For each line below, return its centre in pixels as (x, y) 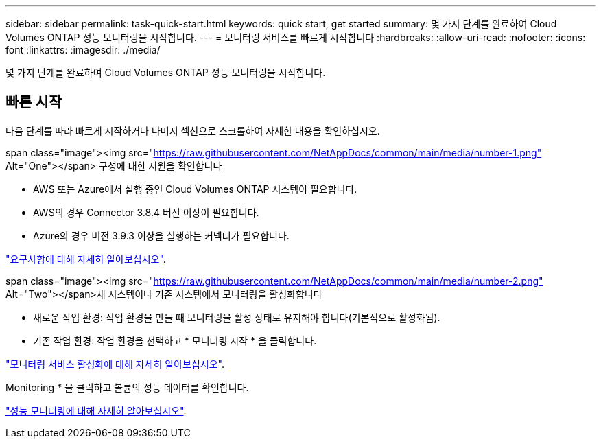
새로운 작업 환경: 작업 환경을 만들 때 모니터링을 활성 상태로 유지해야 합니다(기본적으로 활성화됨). (237, 317)
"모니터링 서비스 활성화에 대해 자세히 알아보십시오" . (115, 364)
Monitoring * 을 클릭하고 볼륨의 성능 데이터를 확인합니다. (127, 387)
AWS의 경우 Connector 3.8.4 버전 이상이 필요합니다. (146, 212)
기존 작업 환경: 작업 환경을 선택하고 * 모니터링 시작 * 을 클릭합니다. (175, 340)
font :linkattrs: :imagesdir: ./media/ (83, 50)
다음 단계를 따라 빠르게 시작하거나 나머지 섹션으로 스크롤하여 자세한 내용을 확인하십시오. (193, 130)
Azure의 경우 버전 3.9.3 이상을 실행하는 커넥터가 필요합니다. (161, 235)
